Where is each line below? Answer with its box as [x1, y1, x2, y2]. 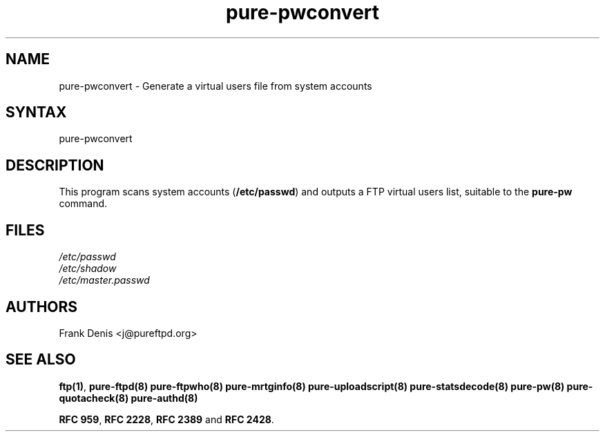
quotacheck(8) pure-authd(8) [59, 391, 198, 404]
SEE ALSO [6, 351, 76, 369]
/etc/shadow [59, 262, 117, 275]
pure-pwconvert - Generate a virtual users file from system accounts [59, 79, 372, 92]
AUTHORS [6, 298, 78, 315]
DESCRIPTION [6, 156, 104, 174]
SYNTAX [6, 104, 67, 122]
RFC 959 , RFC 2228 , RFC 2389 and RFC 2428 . [59, 413, 274, 425]
